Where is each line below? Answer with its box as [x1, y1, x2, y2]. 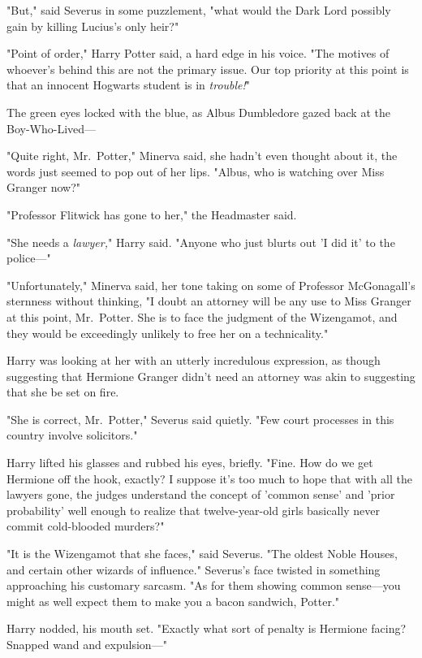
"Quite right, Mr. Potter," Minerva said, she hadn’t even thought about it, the [6, 147, 398, 164]
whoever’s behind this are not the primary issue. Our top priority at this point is [6, 60, 409, 77]
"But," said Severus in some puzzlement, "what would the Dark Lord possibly [6, 2, 391, 18]
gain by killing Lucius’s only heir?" [6, 17, 179, 34]
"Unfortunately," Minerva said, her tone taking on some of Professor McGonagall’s [6, 276, 416, 293]
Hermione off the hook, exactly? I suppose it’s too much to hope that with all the [6, 470, 412, 487]
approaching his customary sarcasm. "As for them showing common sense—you [6, 577, 401, 594]
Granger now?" [6, 179, 80, 196]
